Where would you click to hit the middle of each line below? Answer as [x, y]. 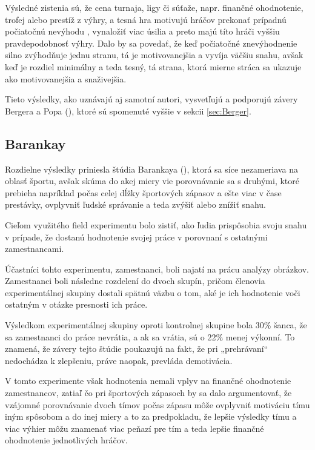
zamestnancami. [35, 249]
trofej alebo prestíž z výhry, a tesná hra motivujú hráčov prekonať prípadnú [146, 19]
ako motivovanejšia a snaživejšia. [66, 78]
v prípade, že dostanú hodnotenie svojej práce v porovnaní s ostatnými [136, 237]
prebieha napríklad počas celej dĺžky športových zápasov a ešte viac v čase [143, 192]
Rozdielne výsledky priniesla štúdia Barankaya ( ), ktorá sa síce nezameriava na [151, 169]
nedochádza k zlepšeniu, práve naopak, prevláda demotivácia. [119, 360]
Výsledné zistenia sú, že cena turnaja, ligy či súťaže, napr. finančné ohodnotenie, [154, 7]
